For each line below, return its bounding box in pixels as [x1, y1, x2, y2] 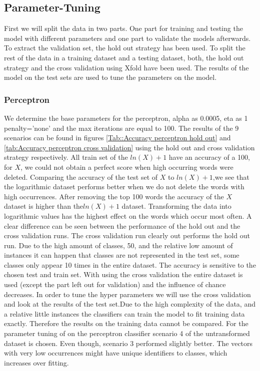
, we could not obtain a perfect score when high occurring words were [20, 161, 233, 172]
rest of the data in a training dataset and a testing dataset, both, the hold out [4, 52, 244, 62]
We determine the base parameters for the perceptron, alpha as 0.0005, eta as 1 [4, 112, 248, 123]
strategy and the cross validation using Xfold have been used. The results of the [4, 62, 249, 72]
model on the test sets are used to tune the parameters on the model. [4, 72, 217, 82]
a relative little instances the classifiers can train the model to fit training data [4, 308, 245, 319]
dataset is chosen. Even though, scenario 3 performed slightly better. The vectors [4, 338, 253, 348]
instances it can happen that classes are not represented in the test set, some [4, 250, 239, 260]
